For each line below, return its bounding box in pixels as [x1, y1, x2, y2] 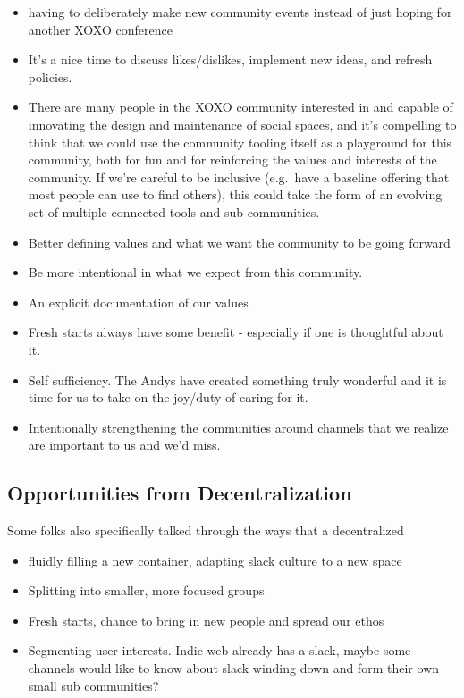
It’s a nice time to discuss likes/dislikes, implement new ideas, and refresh [28, 50, 433, 69]
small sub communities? [28, 676, 159, 694]
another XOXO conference [28, 20, 173, 38]
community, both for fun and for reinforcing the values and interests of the [28, 150, 437, 169]
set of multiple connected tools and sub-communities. [28, 202, 320, 221]
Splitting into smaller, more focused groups [28, 581, 265, 600]
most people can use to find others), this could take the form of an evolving [28, 185, 443, 204]
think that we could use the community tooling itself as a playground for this [28, 132, 452, 151]
